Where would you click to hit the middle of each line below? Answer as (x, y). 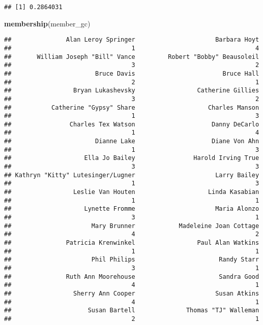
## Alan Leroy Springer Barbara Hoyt (132, 40)
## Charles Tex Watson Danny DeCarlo (132, 124)
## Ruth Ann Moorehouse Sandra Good (132, 277)
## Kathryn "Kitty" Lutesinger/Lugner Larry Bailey (132, 175)
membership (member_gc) (47, 23)
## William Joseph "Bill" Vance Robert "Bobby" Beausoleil (132, 57)
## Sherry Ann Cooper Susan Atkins (132, 293)
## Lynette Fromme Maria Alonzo (132, 209)
